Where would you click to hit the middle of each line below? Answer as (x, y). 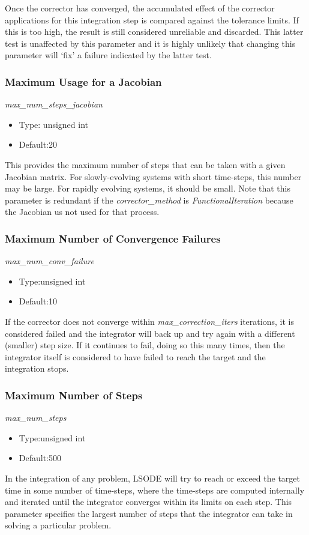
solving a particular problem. (58, 525)
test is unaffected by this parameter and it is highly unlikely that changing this (150, 43)
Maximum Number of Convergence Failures (113, 238)
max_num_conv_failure (49, 261)
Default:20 (38, 144)
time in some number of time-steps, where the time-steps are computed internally (155, 490)
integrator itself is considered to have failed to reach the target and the (135, 356)
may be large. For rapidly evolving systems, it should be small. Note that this (148, 188)
